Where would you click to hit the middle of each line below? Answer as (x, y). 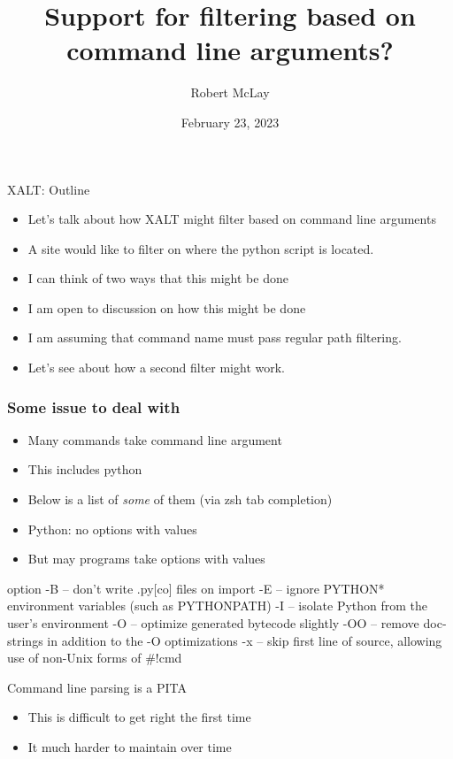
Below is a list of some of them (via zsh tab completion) (180, 499)
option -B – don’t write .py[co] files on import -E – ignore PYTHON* (196, 588)
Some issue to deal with (94, 406)
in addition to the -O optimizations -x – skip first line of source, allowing (245, 640)
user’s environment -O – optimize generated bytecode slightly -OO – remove (213, 623)
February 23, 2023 (230, 122)
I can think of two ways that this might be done (158, 278)
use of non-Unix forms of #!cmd (95, 658)
